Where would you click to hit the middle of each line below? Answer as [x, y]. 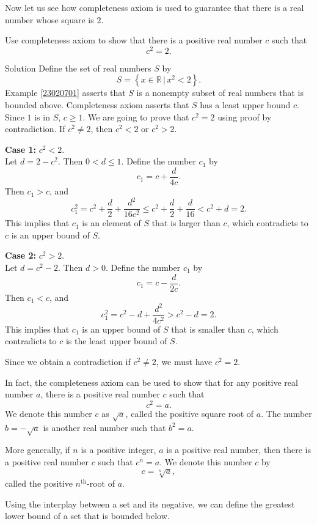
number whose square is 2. [54, 19]
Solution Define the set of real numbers [78, 68]
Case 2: [21, 255]
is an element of [111, 223]
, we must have [184, 362]
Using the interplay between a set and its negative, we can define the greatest [150, 504]
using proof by [245, 116]
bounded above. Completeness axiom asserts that [97, 105]
